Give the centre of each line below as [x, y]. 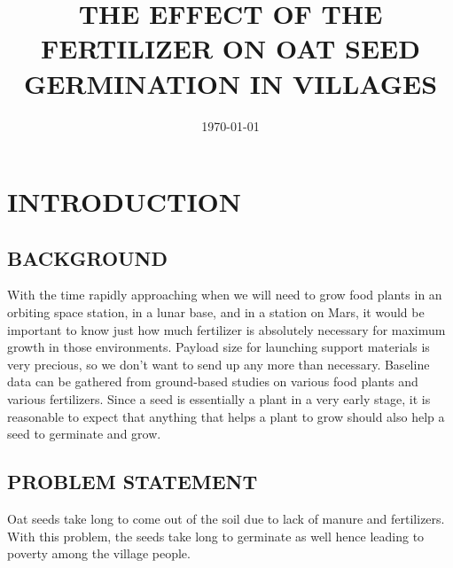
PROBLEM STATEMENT [133, 482]
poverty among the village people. [99, 553]
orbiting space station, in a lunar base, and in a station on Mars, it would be [216, 312]
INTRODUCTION [125, 202]
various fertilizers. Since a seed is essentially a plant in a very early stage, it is [219, 399]
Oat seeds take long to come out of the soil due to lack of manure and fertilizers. [226, 519]
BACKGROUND [88, 257]
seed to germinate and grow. [84, 434]
